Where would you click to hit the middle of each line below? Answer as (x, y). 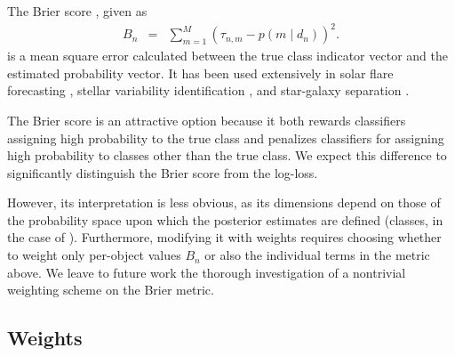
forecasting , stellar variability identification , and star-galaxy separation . (208, 90)
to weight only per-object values (94, 255)
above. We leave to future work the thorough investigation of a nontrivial (207, 272)
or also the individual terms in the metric (317, 255)
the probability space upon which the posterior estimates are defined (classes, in (225, 219)
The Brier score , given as (77, 11)
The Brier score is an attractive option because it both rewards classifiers (207, 120)
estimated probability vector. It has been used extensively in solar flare (200, 73)
